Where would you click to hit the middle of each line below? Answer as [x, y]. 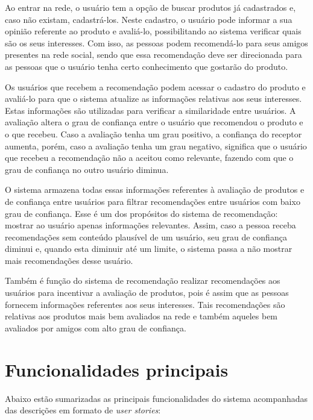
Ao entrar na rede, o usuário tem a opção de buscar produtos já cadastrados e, [150, 7]
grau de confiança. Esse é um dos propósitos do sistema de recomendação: [141, 213]
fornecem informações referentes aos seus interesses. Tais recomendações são [145, 304]
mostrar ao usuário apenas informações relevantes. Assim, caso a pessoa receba [150, 225]
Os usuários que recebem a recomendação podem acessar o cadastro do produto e [155, 86]
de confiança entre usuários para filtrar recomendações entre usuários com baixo [153, 201]
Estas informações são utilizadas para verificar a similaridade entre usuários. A [150, 110]
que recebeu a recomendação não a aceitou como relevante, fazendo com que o [149, 158]
